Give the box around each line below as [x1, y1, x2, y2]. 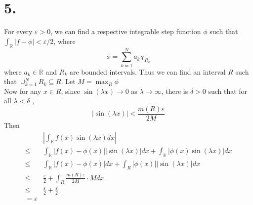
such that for [208, 85, 248, 96]
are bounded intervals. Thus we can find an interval [69, 66, 226, 77]
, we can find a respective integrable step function [50, 26, 201, 37]
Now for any [4, 85, 42, 96]
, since [61, 85, 80, 96]
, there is [161, 85, 188, 96]
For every [4, 26, 33, 37]
